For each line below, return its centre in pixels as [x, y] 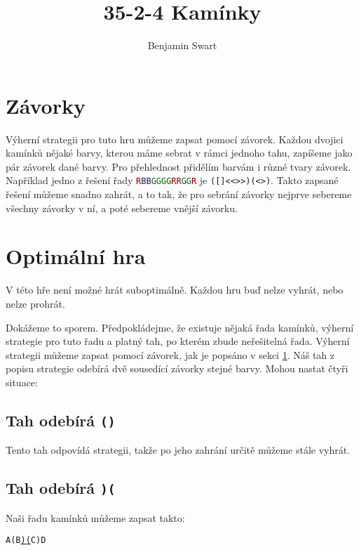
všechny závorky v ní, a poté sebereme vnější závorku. [122, 208]
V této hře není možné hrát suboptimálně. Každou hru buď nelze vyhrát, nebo [175, 290]
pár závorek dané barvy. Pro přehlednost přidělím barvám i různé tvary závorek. [178, 166]
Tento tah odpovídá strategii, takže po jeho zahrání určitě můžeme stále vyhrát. [178, 450]
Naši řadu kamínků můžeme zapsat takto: [95, 517]
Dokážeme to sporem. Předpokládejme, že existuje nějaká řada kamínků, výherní [180, 327]
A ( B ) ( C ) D [26, 541]
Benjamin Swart [182, 45]
